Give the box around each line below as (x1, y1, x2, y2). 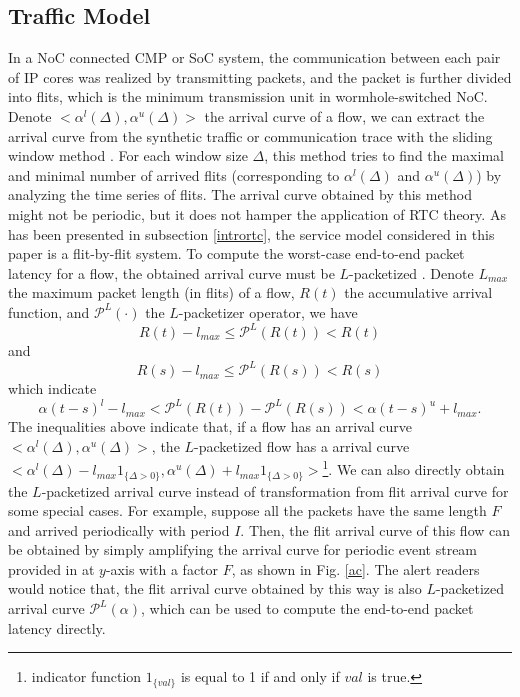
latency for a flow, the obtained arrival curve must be (8, 262, 335, 283)
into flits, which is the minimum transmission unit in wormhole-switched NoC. (8, 86, 488, 107)
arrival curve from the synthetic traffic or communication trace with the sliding (8, 125, 493, 146)
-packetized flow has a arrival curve (194, 435, 410, 456)
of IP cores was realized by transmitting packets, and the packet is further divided (8, 66, 512, 87)
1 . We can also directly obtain (322, 456, 505, 480)
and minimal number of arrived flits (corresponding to (8, 164, 340, 185)
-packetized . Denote (349, 262, 474, 283)
